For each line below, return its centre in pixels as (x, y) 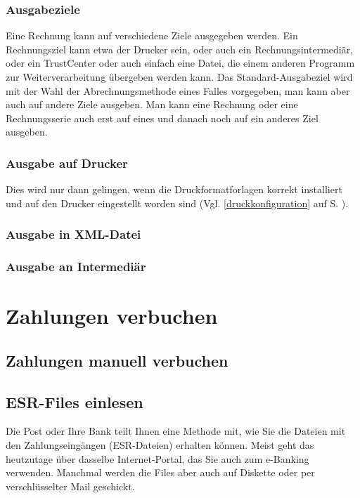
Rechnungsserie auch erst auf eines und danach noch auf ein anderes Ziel (162, 118)
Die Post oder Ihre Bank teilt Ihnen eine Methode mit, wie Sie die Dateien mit (176, 431)
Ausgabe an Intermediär (76, 267)
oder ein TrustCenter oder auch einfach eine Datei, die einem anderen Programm (180, 63)
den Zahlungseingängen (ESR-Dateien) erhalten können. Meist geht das (160, 445)
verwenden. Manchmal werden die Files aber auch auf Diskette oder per (160, 472)
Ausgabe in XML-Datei (73, 234)
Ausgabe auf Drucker (67, 163)
